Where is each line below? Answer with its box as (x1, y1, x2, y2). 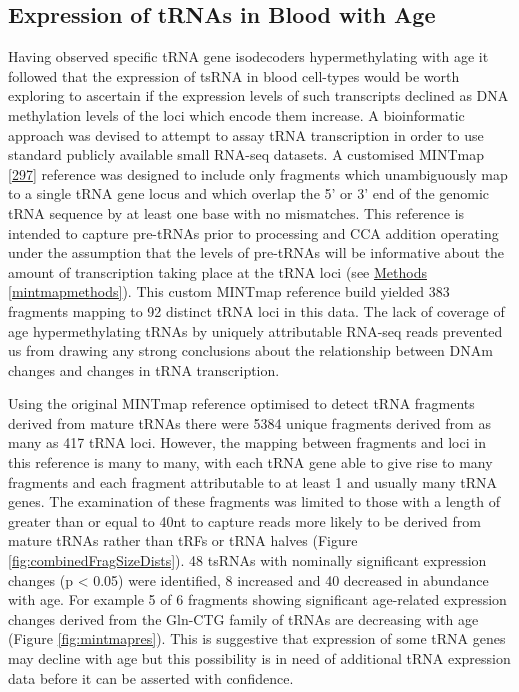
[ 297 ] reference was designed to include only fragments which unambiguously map (8, 163, 508, 184)
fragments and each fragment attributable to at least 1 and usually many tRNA (8, 471, 497, 492)
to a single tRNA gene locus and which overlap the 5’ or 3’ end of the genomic (8, 183, 490, 204)
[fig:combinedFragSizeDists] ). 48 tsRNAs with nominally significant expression (8, 550, 487, 571)
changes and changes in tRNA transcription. (8, 359, 280, 380)
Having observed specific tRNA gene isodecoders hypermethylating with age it (8, 46, 489, 67)
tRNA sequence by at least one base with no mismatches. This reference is (8, 202, 465, 223)
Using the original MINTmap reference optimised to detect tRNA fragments (8, 393, 475, 414)
